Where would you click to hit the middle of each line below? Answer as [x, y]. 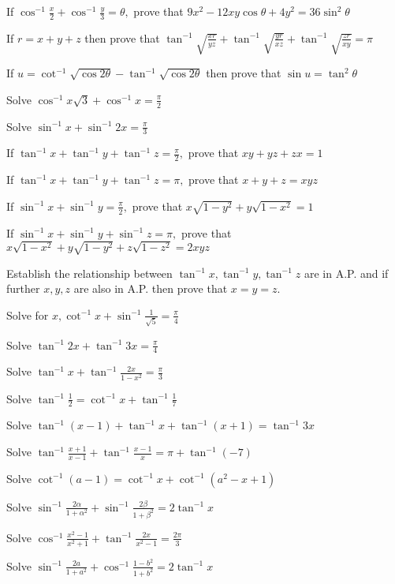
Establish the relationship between [89, 273]
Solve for [28, 314]
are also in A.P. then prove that [151, 288]
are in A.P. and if [346, 273]
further [23, 288]
